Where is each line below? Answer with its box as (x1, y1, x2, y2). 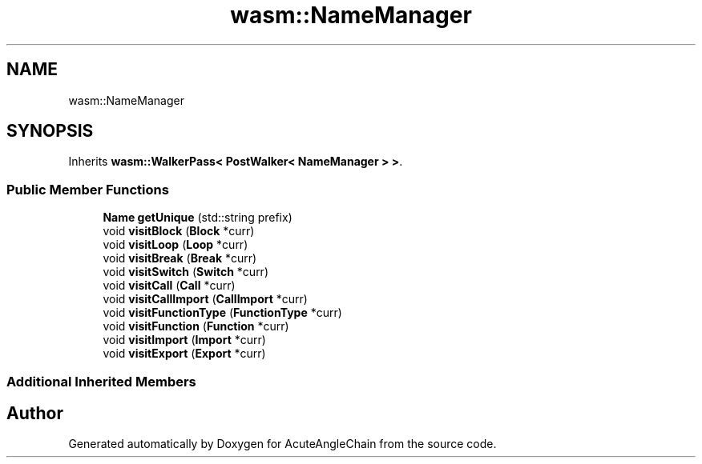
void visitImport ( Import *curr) (103, 333, 266, 347)
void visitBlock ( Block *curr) (103, 224, 255, 238)
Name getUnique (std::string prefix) (103, 210, 292, 225)
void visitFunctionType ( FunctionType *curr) (103, 306, 342, 320)
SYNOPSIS (6, 121, 94, 142)
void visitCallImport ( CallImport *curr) (103, 292, 308, 306)
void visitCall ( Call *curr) (103, 278, 236, 293)
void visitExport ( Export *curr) (103, 346, 266, 361)
